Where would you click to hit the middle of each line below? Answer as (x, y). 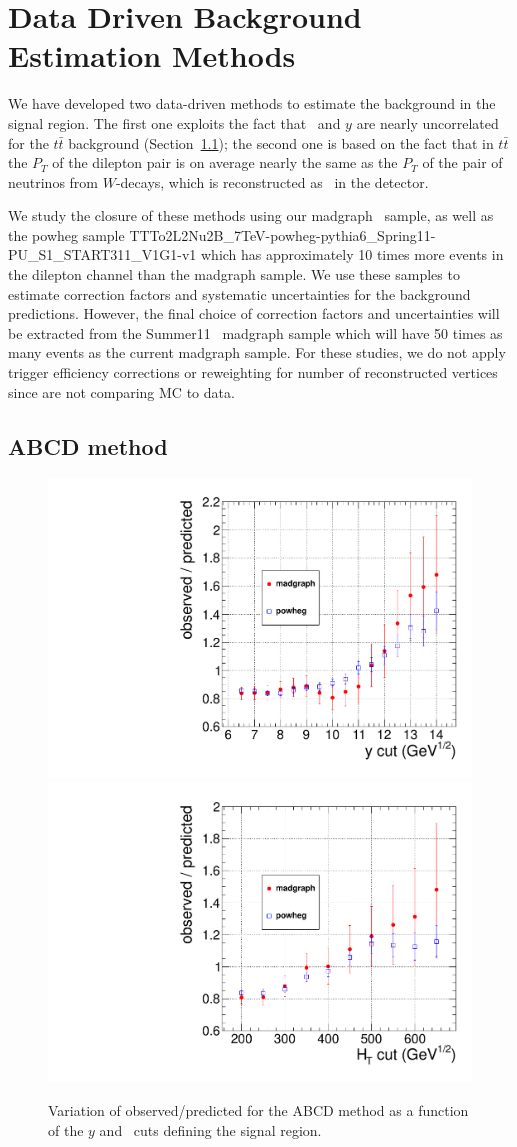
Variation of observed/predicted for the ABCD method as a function (258, 1109)
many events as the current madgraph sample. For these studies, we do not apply (257, 352)
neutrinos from (53, 181)
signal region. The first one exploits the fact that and (174, 122)
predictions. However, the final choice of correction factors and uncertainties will (254, 313)
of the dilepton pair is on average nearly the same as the (225, 162)
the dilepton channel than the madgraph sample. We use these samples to (234, 274)
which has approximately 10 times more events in (352, 254)
